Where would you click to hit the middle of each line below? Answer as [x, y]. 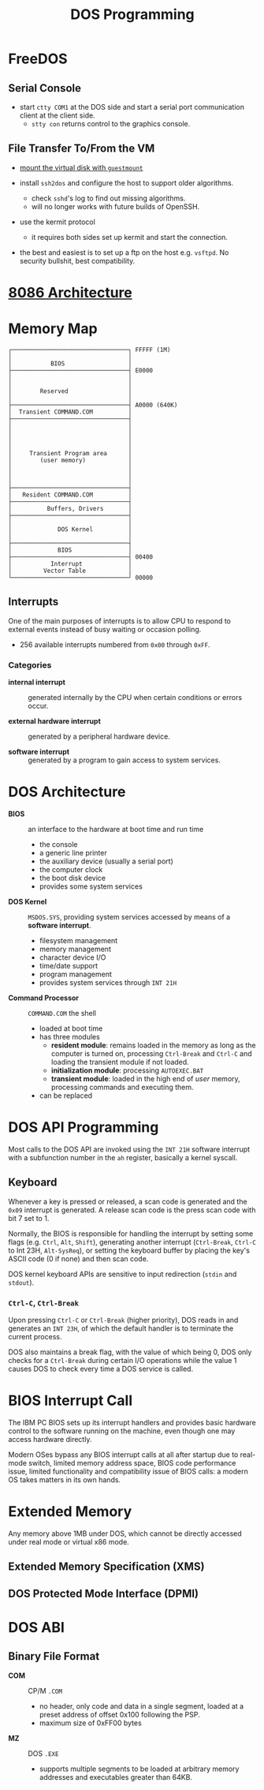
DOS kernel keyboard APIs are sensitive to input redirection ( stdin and [123, 1274]
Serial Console [45, 88]
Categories [30, 665]
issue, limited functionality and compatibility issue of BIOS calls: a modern [128, 1471]
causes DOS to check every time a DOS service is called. [101, 1369]
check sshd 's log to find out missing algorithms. [108, 198]
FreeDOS [38, 59]
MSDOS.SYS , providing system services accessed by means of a [129, 916]
